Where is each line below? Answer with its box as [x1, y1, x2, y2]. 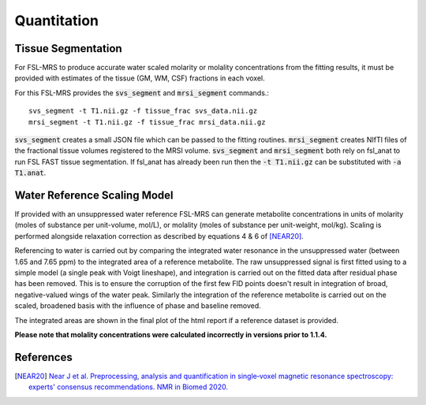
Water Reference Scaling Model [14, 189, 174, 202]
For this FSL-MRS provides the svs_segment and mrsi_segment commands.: [14, 87, 270, 98]
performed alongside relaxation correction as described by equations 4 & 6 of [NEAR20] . [14, 231, 304, 240]
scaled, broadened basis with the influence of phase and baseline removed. [14, 301, 262, 310]
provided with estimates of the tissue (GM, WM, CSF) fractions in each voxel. [14, 73, 265, 83]
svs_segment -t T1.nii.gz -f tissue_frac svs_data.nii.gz [28, 106, 258, 116]
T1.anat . [14, 168, 47, 177]
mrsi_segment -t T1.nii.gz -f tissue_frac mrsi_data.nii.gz [28, 117, 266, 126]
